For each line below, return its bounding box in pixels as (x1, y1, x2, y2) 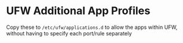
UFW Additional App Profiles (6, 4, 151, 18)
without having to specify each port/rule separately (6, 29, 132, 37)
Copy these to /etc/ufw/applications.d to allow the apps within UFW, (6, 24, 178, 31)
